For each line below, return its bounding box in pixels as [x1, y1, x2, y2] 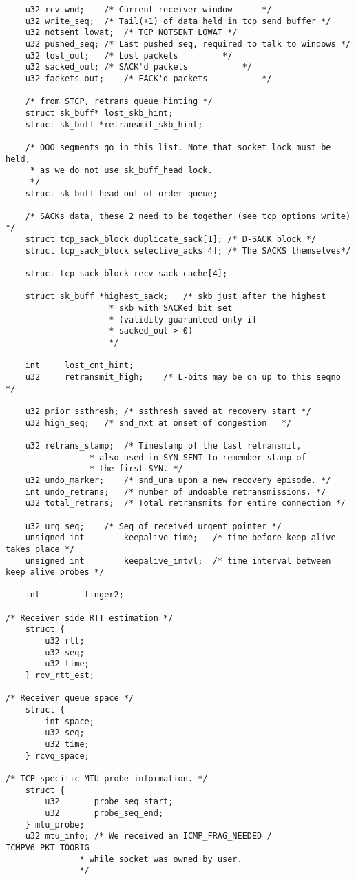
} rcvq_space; [25, 750, 90, 761]
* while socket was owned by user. [79, 854, 242, 864]
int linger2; [25, 590, 124, 600]
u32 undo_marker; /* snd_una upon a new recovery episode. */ [25, 475, 331, 485]
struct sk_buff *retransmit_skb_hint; [25, 119, 203, 130]
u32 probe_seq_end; [45, 808, 164, 818]
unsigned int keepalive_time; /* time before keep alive [25, 533, 336, 543]
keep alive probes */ [6, 567, 105, 577]
